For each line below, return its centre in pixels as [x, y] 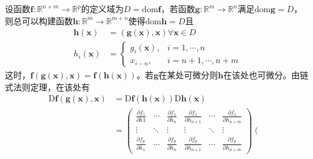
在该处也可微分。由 [262, 75]
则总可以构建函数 [39, 20]
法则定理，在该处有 [51, 86]
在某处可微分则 [188, 75]
